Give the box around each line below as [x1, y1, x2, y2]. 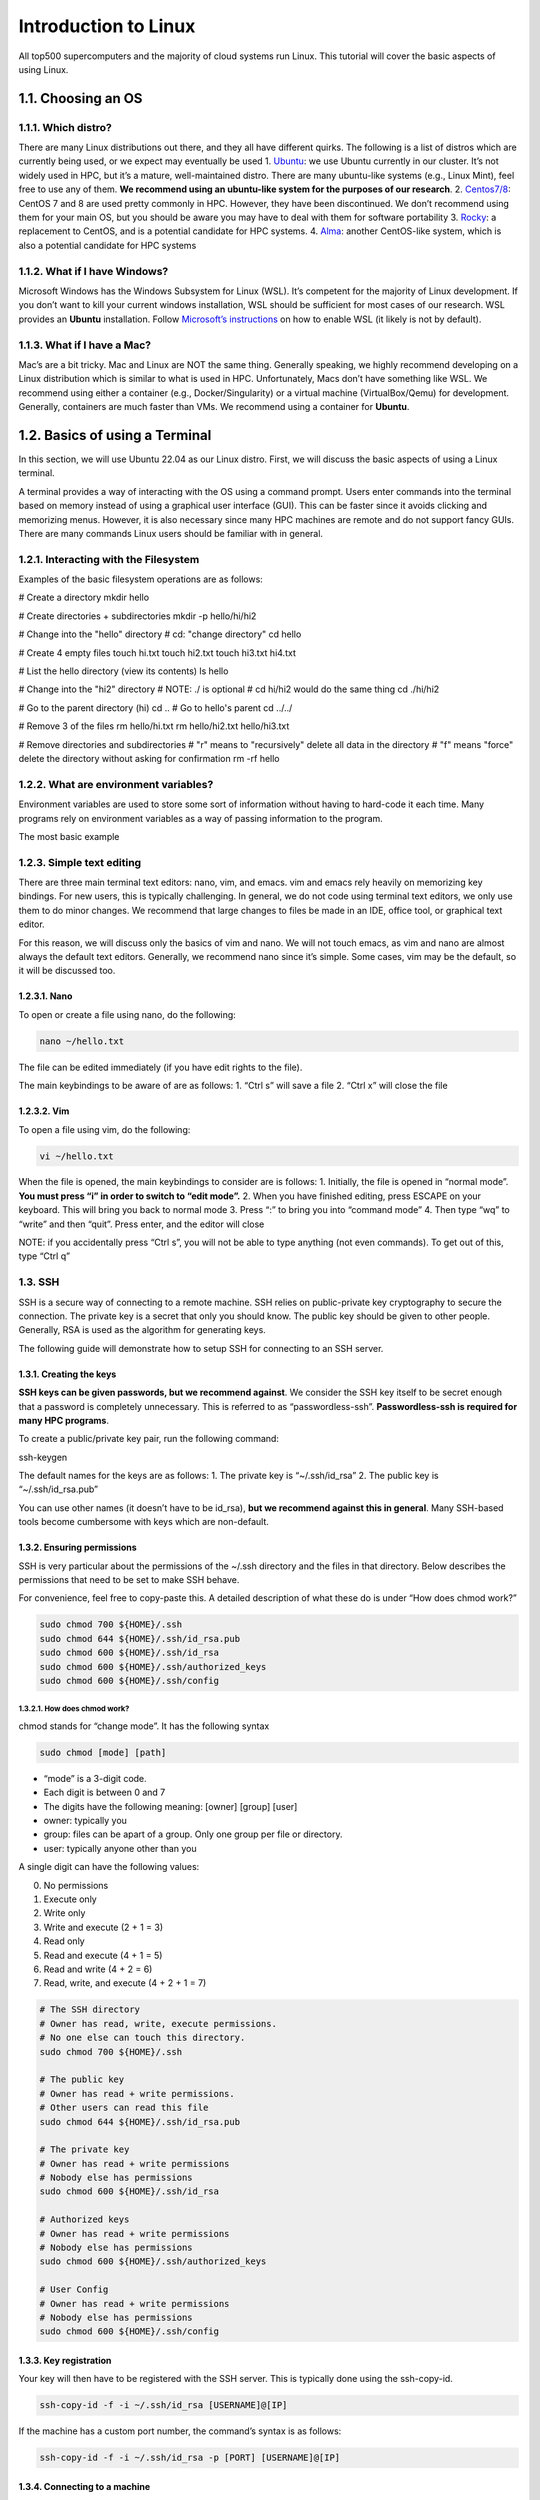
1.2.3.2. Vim [18, 1105, 70, 1117]
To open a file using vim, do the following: [18, 1123, 191, 1135]
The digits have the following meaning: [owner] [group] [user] [43, 1800, 298, 1812]
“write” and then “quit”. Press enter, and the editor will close [18, 1218, 265, 1230]
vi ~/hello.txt [39, 1150, 114, 1162]
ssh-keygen [18, 1451, 68, 1463]
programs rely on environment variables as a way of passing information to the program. [18, 812, 384, 824]
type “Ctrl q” [18, 1250, 70, 1262]
